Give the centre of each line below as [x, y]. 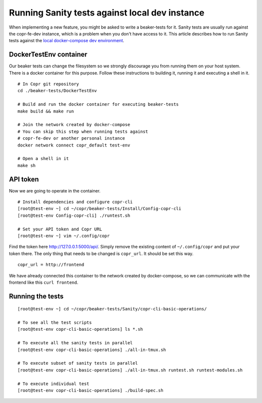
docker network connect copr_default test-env [74, 145]
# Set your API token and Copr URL [60, 229]
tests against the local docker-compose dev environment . [67, 41]
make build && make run [46, 111]
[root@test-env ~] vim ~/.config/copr [64, 236]
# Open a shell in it [43, 159]
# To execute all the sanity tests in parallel [75, 343]
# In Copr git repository [49, 84]
